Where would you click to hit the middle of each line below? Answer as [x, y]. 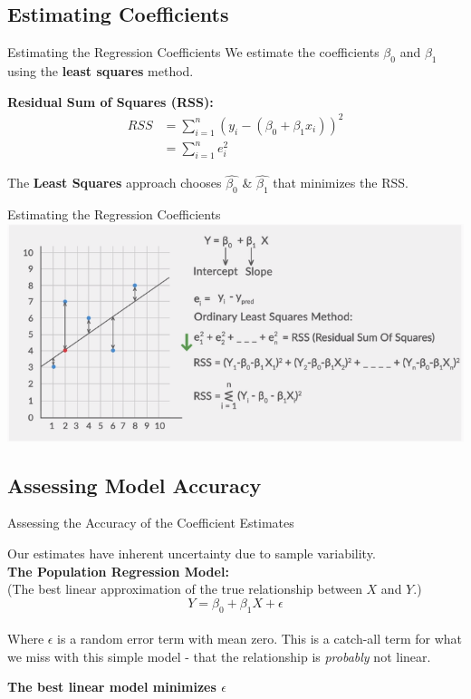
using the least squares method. [101, 71]
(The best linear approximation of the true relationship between [185, 589]
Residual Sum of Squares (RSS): [111, 101]
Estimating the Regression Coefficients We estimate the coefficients [193, 52]
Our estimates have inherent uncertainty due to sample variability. [192, 553]
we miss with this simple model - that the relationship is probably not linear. [219, 656]
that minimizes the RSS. [341, 183]
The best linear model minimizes [112, 687]
